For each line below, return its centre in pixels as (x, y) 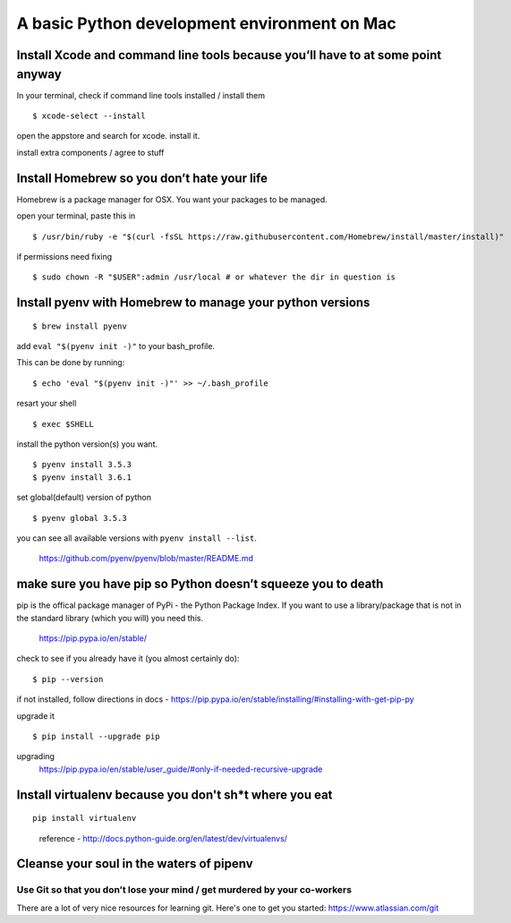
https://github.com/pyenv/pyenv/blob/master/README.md (146, 559)
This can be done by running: (71, 363)
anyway (39, 74)
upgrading (36, 756)
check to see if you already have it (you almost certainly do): (128, 659)
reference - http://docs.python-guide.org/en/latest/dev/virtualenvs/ (163, 838)
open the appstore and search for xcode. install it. (108, 136)
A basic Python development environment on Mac (207, 23)
